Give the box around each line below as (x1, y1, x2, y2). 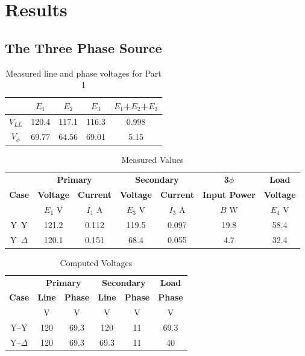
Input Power (202, 188, 256, 201)
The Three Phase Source (5, 38, 162, 57)
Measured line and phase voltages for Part (5, 66, 162, 79)
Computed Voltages (60, 256, 133, 269)
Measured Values (121, 153, 184, 166)
